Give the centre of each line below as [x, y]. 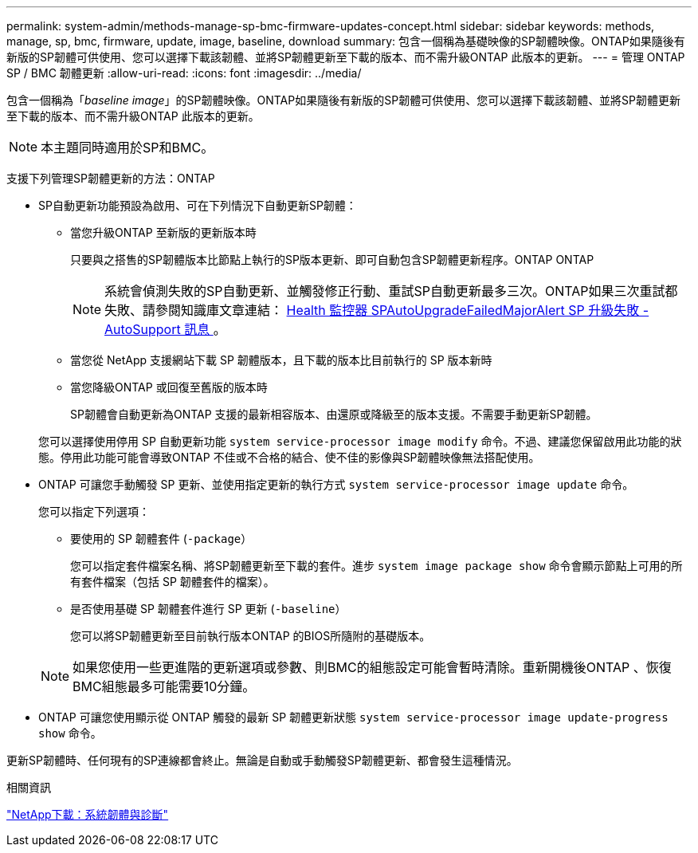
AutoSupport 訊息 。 [165, 329]
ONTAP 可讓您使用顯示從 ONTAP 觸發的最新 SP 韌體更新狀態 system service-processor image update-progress [353, 717]
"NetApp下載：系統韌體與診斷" [88, 814]
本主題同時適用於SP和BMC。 [127, 147]
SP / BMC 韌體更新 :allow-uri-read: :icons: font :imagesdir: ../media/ [184, 73]
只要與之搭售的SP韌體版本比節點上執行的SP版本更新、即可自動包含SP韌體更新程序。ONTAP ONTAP [332, 259]
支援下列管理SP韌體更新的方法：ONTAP [111, 178]
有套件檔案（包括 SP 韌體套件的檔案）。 [173, 582]
